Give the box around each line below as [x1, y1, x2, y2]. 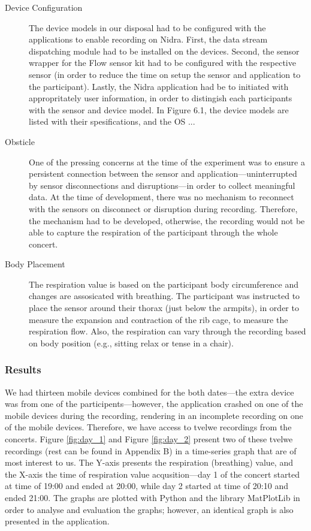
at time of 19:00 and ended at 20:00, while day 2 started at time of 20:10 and [5, 479, 288, 492]
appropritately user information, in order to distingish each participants [29, 92, 292, 104]
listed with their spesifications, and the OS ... [29, 115, 195, 128]
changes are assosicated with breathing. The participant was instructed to [29, 289, 300, 302]
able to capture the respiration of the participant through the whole [29, 226, 278, 239]
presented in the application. [5, 515, 110, 527]
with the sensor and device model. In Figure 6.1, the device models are [29, 103, 289, 116]
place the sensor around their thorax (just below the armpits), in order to [29, 301, 299, 314]
